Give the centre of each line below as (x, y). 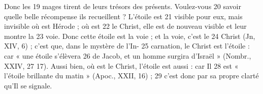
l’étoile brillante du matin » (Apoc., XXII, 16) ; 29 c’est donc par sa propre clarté (131, 76)
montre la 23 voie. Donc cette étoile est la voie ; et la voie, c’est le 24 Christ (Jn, (130, 36)
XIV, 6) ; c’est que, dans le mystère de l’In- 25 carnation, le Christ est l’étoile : (127, 46)
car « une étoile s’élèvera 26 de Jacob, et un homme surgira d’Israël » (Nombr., (128, 55)
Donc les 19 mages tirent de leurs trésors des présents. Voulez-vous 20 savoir (123, 6)
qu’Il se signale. (28, 85)
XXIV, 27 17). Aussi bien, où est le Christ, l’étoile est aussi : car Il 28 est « (121, 65)
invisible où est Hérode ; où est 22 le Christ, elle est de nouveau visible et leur (125, 26)
